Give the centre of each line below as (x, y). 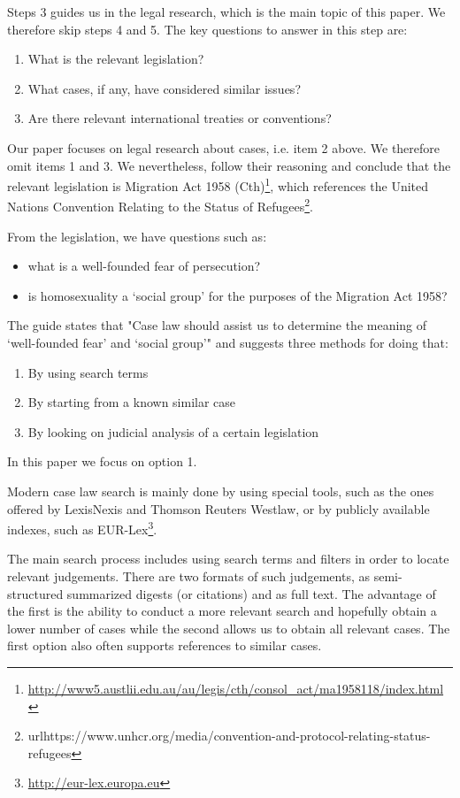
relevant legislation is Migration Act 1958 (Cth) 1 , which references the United (218, 184)
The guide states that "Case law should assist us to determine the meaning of (217, 325)
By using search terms (88, 372)
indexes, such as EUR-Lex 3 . (82, 528)
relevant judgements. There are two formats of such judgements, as (188, 576)
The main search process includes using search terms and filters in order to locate (228, 559)
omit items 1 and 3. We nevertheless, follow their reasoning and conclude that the (229, 165)
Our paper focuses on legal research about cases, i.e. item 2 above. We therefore (224, 147)
